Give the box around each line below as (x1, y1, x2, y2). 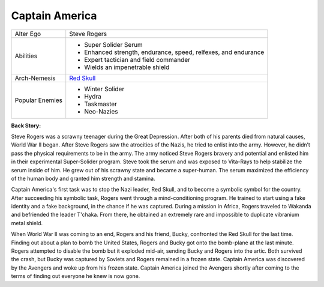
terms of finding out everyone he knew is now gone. (11, 273, 140, 280)
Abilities (14, 52, 38, 60)
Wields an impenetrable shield (84, 63, 170, 71)
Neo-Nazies (84, 107, 118, 115)
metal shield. (11, 219, 43, 226)
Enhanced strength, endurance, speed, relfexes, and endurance (84, 48, 265, 56)
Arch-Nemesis (14, 74, 56, 82)
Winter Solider (84, 85, 125, 93)
